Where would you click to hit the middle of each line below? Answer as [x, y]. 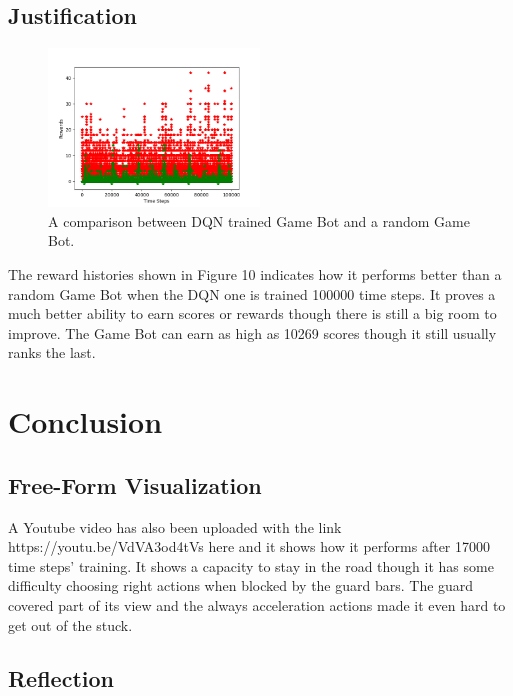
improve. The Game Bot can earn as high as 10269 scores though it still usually [252, 332]
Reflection [61, 678]
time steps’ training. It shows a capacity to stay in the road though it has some [251, 565]
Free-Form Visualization [135, 484]
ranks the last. [52, 352]
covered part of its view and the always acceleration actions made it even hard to [257, 604]
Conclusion [85, 421]
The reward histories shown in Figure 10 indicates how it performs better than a [255, 273]
